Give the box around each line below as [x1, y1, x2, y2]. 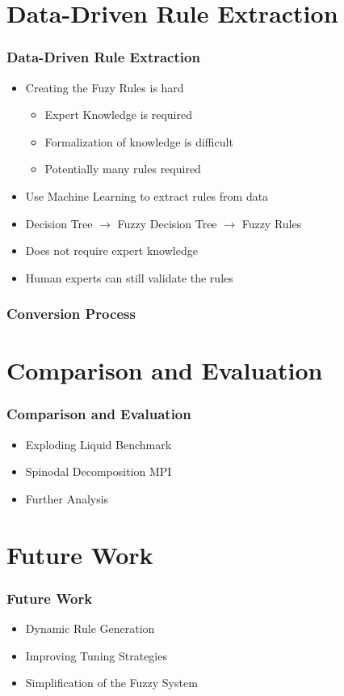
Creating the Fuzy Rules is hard [25, 79, 184, 95]
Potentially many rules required [44, 160, 201, 177]
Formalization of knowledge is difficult [44, 133, 233, 150]
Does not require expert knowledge [25, 242, 198, 259]
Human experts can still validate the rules [25, 269, 233, 286]
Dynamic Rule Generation [25, 620, 155, 637]
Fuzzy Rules [241, 214, 302, 231]
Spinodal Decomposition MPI [25, 463, 172, 480]
